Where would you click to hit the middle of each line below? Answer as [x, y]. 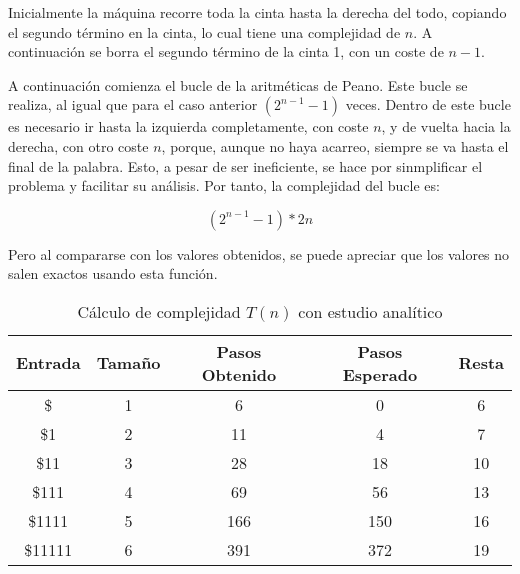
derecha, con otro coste [78, 145]
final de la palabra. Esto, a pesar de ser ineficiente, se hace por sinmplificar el [245, 165]
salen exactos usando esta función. [113, 273]
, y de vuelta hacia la [446, 126]
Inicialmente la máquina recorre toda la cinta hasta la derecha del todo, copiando [257, 12]
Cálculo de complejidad [159, 311]
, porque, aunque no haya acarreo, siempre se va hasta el [335, 145]
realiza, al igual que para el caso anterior [133, 104]
